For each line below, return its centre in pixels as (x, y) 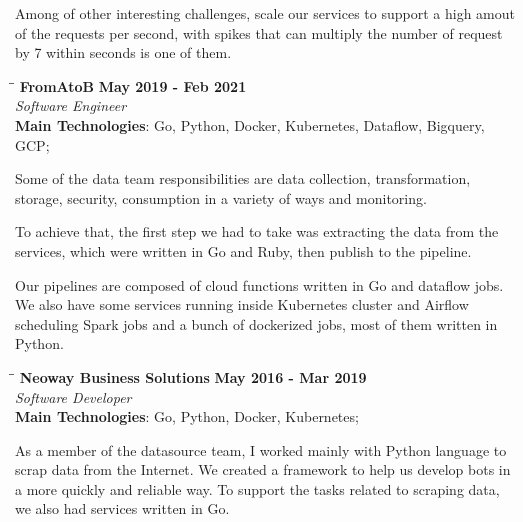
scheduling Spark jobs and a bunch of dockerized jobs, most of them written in (256, 323)
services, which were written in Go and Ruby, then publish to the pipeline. (243, 250)
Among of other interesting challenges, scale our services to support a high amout (265, 13)
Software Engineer (71, 105)
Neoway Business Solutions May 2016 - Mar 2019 (193, 376)
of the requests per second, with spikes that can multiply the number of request (259, 32)
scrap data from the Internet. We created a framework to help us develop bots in (263, 469)
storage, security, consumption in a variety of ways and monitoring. (221, 197)
